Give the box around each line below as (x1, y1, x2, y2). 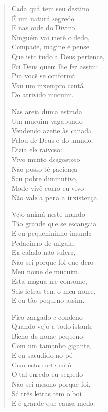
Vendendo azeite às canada (11, 125, 91, 136)
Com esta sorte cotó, (11, 359, 73, 369)
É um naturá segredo (11, 13, 74, 23)
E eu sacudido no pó (11, 350, 72, 360)
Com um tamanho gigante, (11, 340, 91, 350)
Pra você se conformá (11, 70, 75, 81)
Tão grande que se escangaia (11, 218, 97, 229)
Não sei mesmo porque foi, (11, 378, 90, 389)
